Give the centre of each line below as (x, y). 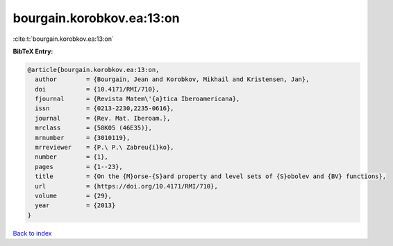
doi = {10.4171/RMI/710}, (97, 89)
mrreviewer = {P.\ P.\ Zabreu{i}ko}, (104, 148)
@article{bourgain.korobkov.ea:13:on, (93, 70)
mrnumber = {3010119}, (83, 138)
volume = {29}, (74, 196)
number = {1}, (72, 157)
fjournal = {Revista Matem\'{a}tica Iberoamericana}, (137, 99)
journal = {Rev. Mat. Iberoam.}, (103, 118)
